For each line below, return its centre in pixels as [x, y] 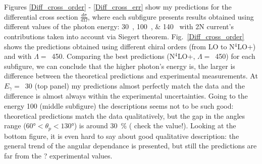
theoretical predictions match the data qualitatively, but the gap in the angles [125, 115]
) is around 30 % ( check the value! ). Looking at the [155, 126]
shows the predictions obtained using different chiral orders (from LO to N [119, 46]
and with [18, 56]
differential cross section [41, 16]
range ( [15, 126]
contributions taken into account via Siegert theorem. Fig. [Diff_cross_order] [124, 36]
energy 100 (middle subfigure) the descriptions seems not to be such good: [119, 106]
